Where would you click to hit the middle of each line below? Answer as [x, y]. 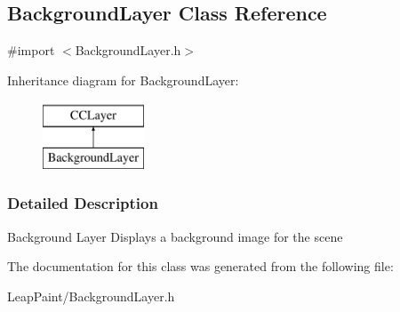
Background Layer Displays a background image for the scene [175, 236]
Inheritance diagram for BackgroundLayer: [123, 80]
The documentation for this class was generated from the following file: [200, 266]
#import [31, 50]
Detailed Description [83, 203]
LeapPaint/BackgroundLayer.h [91, 296]
